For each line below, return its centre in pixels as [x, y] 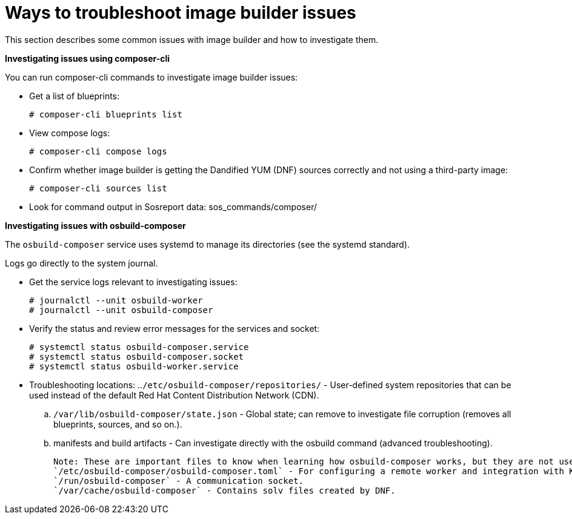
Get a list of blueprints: [75, 96]
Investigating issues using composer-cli [88, 58]
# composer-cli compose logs [98, 151]
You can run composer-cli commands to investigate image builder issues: [151, 77]
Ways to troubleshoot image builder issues [181, 13]
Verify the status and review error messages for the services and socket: [175, 328]
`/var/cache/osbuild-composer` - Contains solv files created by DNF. [224, 490]
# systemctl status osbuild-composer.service [139, 347]
